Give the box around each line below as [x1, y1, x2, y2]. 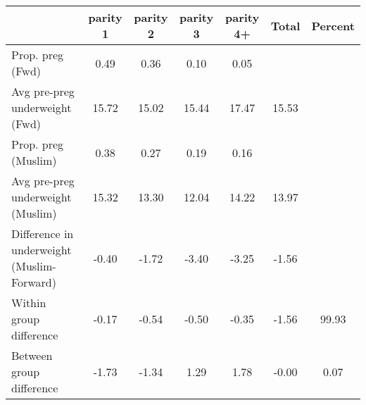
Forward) [11, 274, 56, 290]
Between [11, 347, 53, 363]
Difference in [11, 225, 74, 242]
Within [11, 294, 46, 311]
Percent [311, 17, 355, 34]
